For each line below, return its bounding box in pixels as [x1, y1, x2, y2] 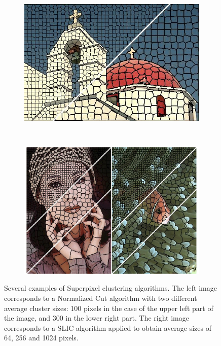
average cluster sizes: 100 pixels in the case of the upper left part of [4, 302, 213, 313]
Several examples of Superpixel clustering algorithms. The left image [4, 283, 217, 293]
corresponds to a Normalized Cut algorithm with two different [4, 293, 197, 303]
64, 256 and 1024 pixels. [4, 332, 79, 343]
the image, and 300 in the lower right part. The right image [4, 313, 189, 323]
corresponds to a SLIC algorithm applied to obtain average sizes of [4, 322, 211, 333]
